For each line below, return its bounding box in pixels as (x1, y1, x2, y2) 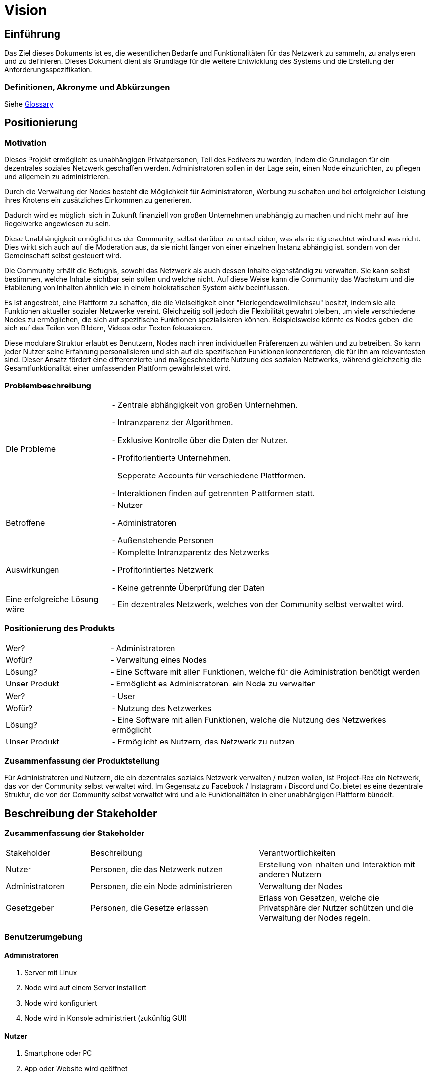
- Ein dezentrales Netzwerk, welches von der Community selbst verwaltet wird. (112, 599, 404, 609)
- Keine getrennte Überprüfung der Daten (112, 582, 265, 593)
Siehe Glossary (4, 99, 54, 108)
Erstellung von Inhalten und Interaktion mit (259, 859, 415, 869)
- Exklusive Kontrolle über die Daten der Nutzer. (112, 435, 288, 445)
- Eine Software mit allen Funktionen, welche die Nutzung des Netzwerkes (112, 715, 386, 725)
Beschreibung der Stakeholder (4, 807, 157, 820)
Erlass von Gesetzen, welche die (259, 893, 379, 903)
